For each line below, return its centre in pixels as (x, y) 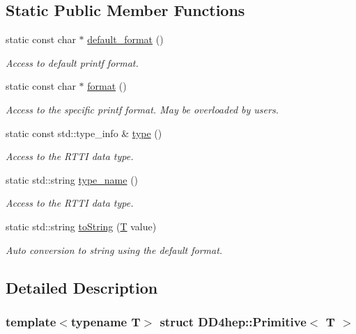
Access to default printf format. (72, 62)
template (31, 321)
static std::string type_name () (72, 179)
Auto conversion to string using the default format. (114, 249)
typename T (106, 321)
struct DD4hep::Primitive (233, 321)
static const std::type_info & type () (84, 133)
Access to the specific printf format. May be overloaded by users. (142, 109)
